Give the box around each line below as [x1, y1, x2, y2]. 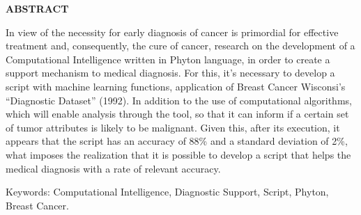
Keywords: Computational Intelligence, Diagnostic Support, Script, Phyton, [6, 184, 329, 199]
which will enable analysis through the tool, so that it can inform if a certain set [6, 106, 349, 121]
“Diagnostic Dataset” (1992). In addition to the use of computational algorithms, [6, 93, 352, 107]
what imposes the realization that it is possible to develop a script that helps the [6, 147, 351, 161]
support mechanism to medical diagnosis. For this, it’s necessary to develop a [6, 65, 335, 80]
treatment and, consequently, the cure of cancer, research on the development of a [6, 38, 355, 53]
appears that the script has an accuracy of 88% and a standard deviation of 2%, [6, 134, 348, 148]
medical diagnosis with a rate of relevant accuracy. [6, 161, 221, 175]
